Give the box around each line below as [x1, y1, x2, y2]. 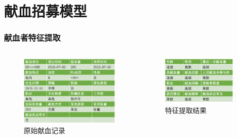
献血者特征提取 [4, 31, 61, 44]
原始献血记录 [24, 125, 65, 136]
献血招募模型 [4, 1, 87, 21]
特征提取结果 [165, 105, 207, 115]
